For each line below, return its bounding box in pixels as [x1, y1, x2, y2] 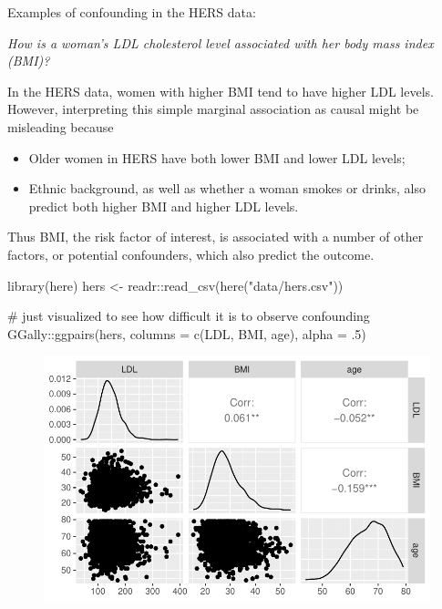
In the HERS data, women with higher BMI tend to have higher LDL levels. [7, 81, 434, 100]
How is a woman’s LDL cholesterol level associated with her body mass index [7, 33, 434, 52]
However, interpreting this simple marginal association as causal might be [7, 99, 419, 119]
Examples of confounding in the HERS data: [7, 3, 256, 21]
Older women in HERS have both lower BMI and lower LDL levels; [28, 148, 406, 167]
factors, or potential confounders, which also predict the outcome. [7, 244, 375, 263]
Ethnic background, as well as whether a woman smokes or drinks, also [28, 179, 426, 198]
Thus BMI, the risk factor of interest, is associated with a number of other [7, 227, 424, 246]
